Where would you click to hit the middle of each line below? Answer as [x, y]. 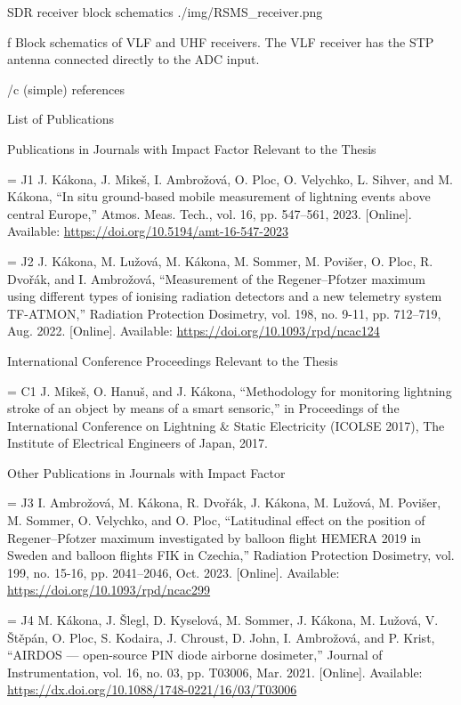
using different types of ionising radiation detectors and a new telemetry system [225, 296]
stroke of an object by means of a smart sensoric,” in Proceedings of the [203, 408]
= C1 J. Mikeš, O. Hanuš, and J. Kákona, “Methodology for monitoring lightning [230, 390]
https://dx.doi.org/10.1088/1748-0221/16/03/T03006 [152, 689]
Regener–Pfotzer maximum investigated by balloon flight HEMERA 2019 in [214, 537]
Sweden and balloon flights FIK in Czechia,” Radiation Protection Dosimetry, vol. [231, 555]
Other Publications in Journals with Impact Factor [146, 472]
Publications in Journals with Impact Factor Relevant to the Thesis [192, 148]
